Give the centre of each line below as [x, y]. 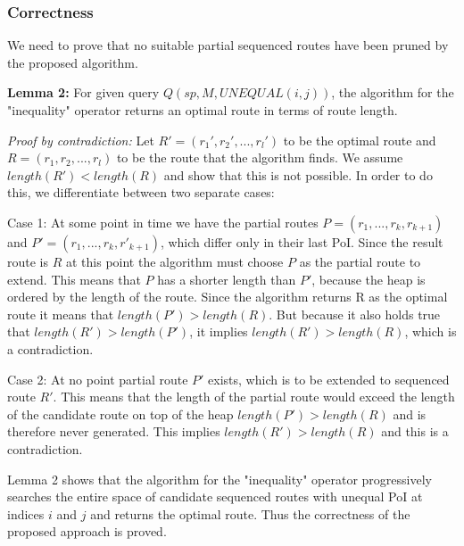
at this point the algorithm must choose [174, 261]
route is [28, 261]
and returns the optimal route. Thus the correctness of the [250, 513]
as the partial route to [360, 261]
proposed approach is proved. [87, 531]
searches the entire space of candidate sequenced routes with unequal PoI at [215, 496]
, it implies [219, 331]
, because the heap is [369, 279]
